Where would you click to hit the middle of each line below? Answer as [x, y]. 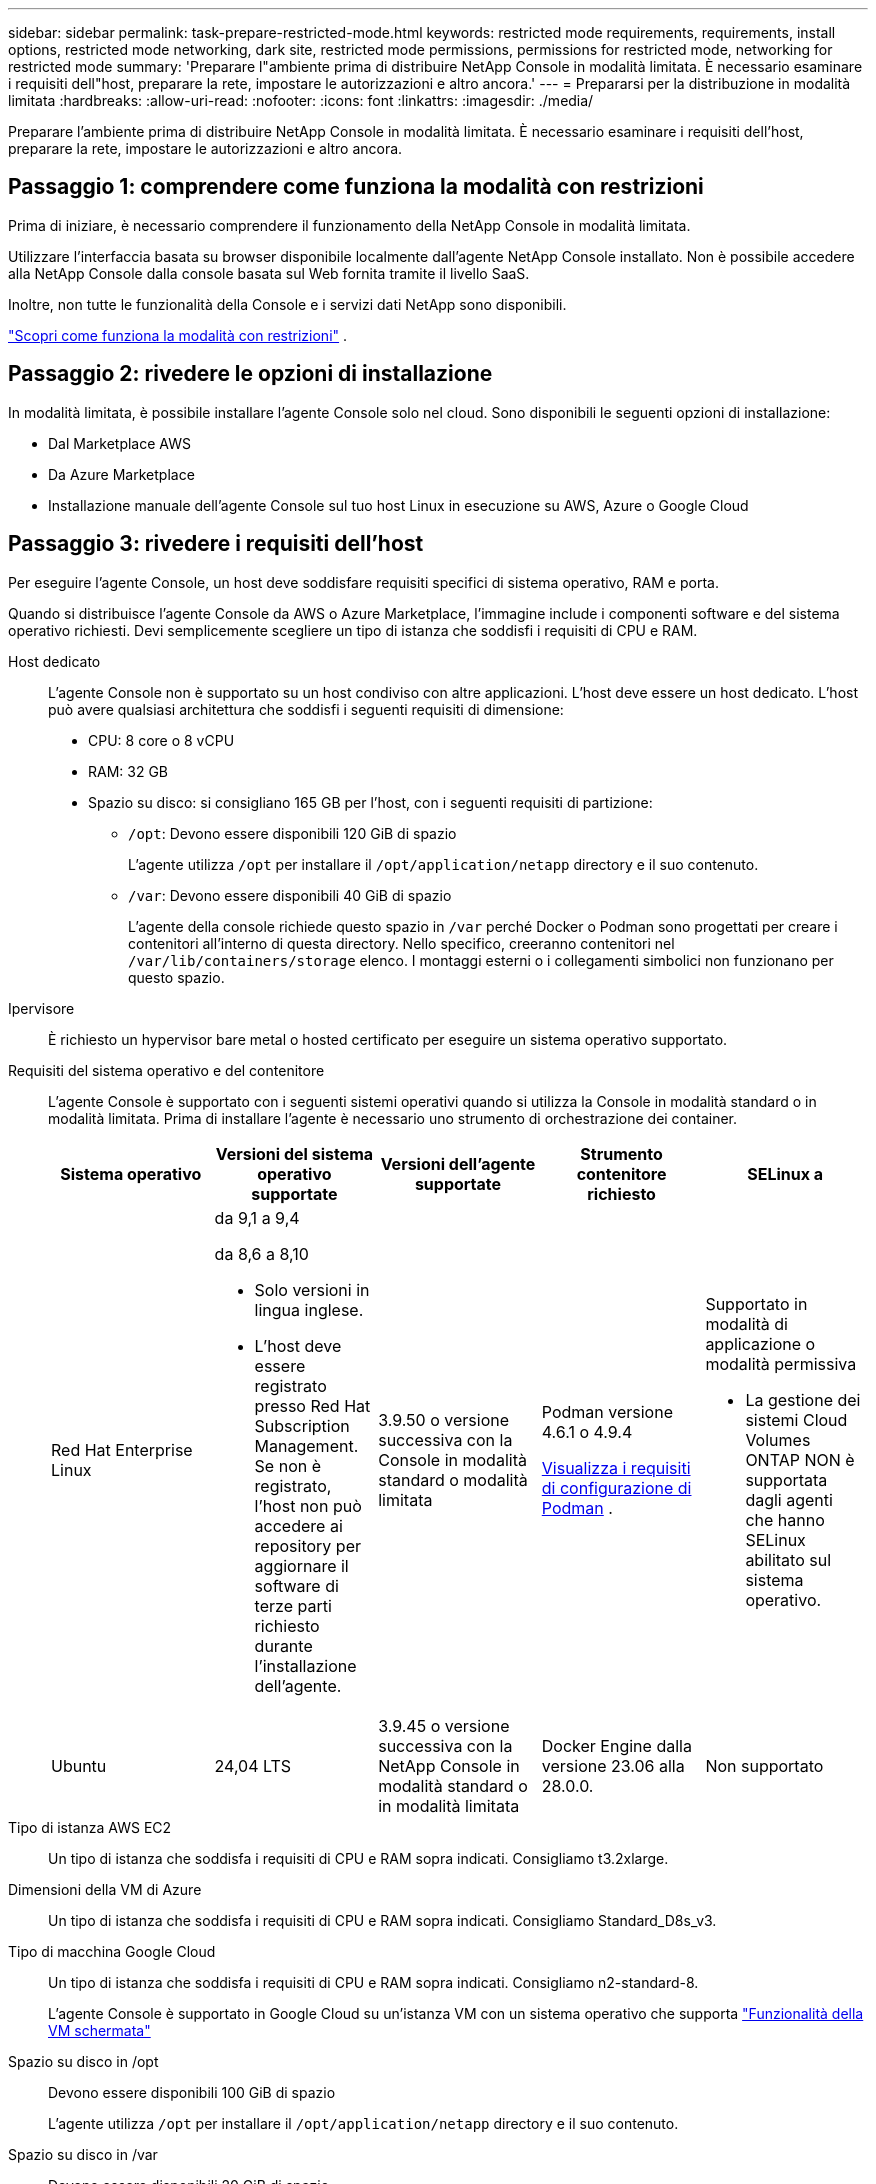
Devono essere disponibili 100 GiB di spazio [192, 2092]
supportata [786, 1479]
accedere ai [298, 1525]
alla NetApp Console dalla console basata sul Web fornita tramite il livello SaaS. [269, 273]
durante [283, 1645]
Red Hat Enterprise [122, 1449]
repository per [307, 1545]
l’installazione [305, 1665]
